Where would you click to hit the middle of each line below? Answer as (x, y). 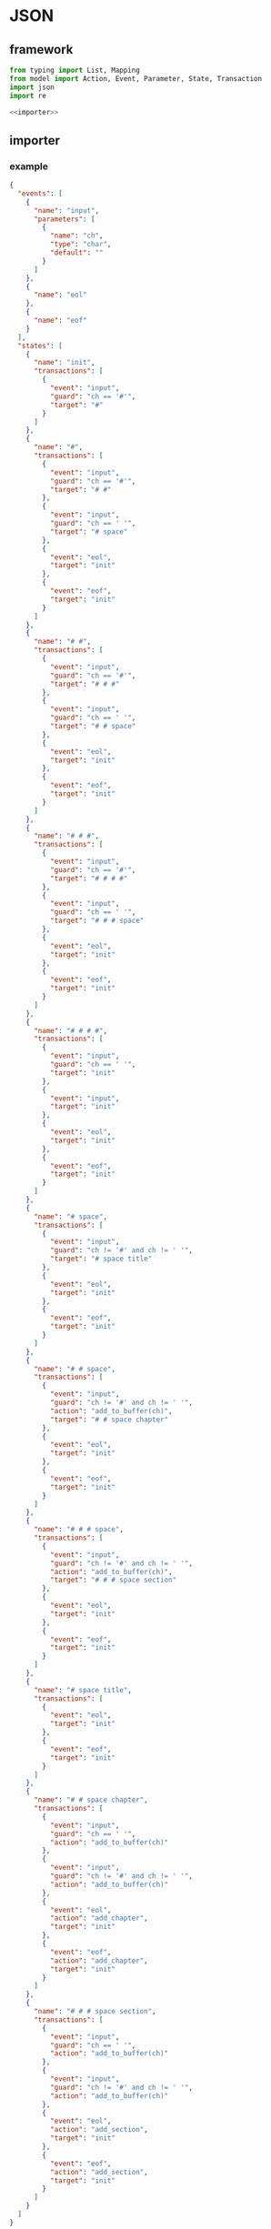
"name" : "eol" (60, 295)
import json (32, 87)
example (29, 166)
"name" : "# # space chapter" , (90, 1800)
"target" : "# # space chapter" (109, 1420)
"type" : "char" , (80, 245)
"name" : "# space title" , (82, 1690)
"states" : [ (40, 346)
